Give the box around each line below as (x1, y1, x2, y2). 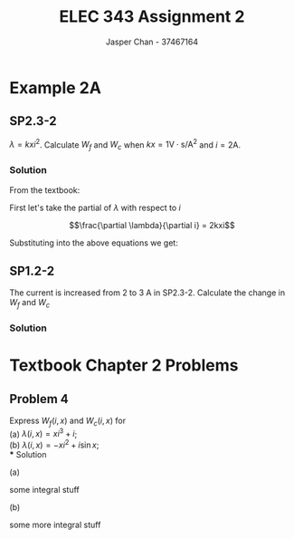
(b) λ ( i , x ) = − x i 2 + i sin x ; (9, 438, 100, 450)
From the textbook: (9, 184, 81, 196)
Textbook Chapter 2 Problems (9, 355, 239, 376)
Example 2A (9, 77, 102, 98)
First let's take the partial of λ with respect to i (9, 202, 181, 213)
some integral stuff (9, 485, 80, 496)
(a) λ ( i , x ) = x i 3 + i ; (9, 427, 78, 439)
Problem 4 (9, 391, 70, 407)
